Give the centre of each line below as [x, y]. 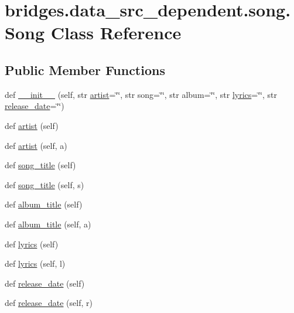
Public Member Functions [85, 69]
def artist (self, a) [36, 145]
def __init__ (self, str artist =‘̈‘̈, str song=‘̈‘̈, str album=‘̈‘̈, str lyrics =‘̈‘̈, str [141, 94]
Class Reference [116, 33]
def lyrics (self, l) [35, 263]
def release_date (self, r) [49, 303]
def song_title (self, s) [45, 184]
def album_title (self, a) [48, 224]
